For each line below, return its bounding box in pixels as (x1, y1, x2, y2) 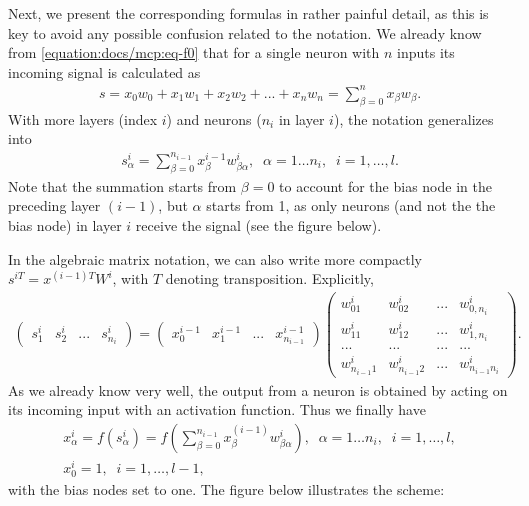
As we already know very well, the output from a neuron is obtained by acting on (8, 379, 508, 400)
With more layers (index (8, 108, 158, 129)
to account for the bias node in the (279, 175, 492, 196)
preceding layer (8, 195, 101, 216)
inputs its (397, 42, 455, 63)
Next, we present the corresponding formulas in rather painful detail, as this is (8, 3, 489, 23)
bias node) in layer (8, 214, 122, 235)
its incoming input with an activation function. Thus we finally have (8, 399, 426, 420)
